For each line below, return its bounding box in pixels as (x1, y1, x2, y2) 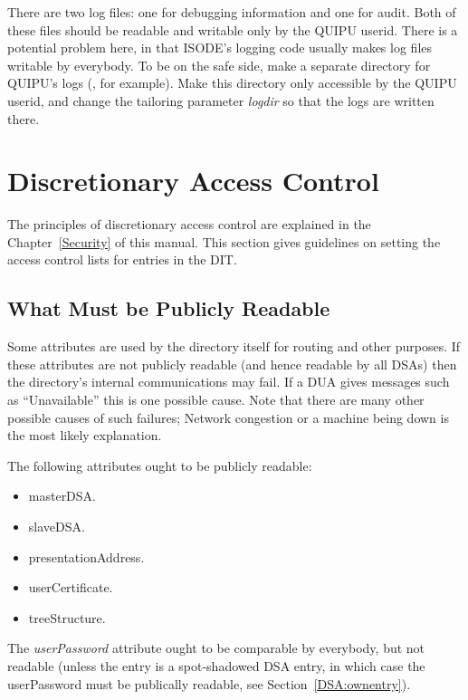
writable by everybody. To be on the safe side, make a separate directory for (7, 55, 431, 74)
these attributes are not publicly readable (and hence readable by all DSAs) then (7, 354, 457, 373)
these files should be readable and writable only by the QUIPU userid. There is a (7, 20, 458, 39)
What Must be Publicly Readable (7, 294, 330, 322)
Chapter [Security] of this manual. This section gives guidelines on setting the (7, 232, 441, 251)
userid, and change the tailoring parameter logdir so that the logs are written (7, 91, 435, 110)
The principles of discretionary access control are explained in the (7, 215, 371, 234)
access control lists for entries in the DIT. (7, 250, 237, 269)
